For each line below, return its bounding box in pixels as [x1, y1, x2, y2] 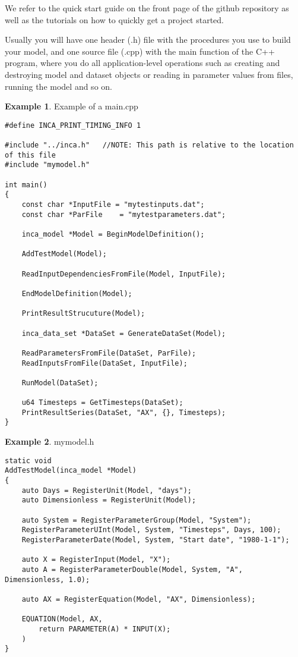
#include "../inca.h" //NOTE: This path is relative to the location [5, 141, 294, 150]
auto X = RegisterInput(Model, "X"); [21, 555, 171, 564]
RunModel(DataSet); [21, 378, 99, 387]
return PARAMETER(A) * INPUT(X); [39, 624, 171, 633]
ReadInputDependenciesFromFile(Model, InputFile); [21, 269, 226, 278]
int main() [5, 180, 47, 189]
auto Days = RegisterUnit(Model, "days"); [21, 486, 192, 495]
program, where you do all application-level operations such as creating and [5, 56, 280, 69]
